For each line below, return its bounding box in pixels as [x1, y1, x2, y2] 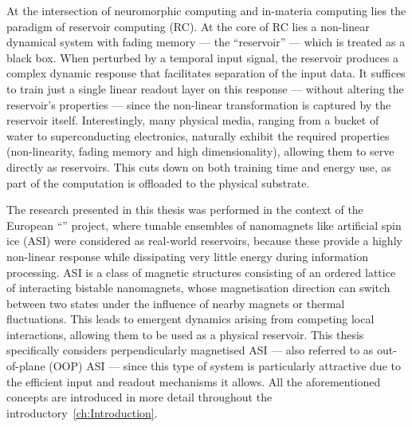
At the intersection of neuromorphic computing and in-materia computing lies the [6, 2, 406, 18]
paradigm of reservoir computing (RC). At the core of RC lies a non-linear [6, 18, 370, 34]
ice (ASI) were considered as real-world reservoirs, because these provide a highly [6, 232, 402, 249]
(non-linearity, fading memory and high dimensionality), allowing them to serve [6, 143, 394, 160]
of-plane [6, 358, 45, 374]
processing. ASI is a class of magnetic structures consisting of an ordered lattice [6, 263, 396, 280]
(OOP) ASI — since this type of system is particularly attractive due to [49, 358, 401, 374]
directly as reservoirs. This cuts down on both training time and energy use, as [6, 158, 391, 175]
